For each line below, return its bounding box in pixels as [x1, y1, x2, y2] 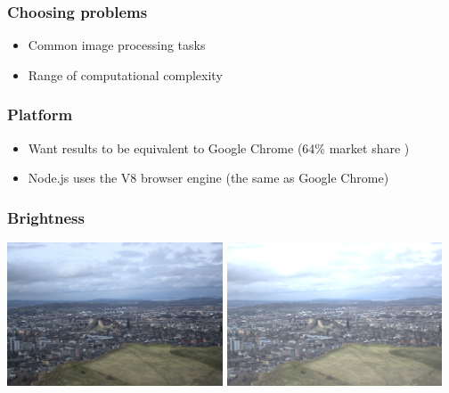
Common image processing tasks [28, 36, 206, 54]
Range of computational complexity [28, 65, 223, 84]
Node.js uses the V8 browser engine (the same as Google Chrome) [28, 168, 389, 187]
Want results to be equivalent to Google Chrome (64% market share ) [28, 138, 410, 157]
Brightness [7, 206, 85, 228]
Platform [7, 103, 73, 126]
